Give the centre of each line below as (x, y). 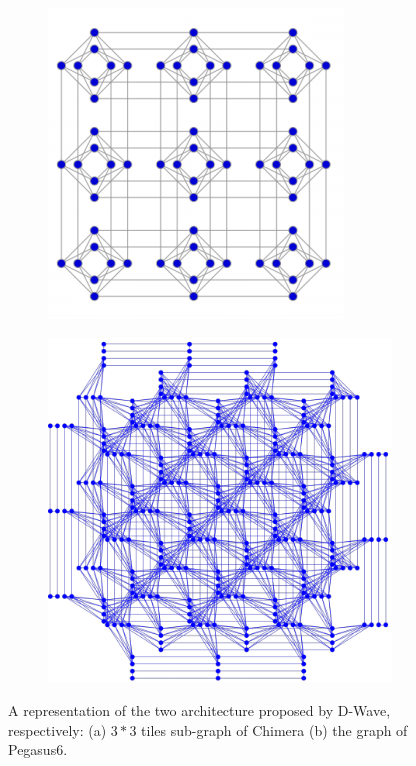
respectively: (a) (57, 729)
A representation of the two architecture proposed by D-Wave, (199, 709)
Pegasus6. (38, 749)
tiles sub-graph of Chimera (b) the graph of (274, 729)
